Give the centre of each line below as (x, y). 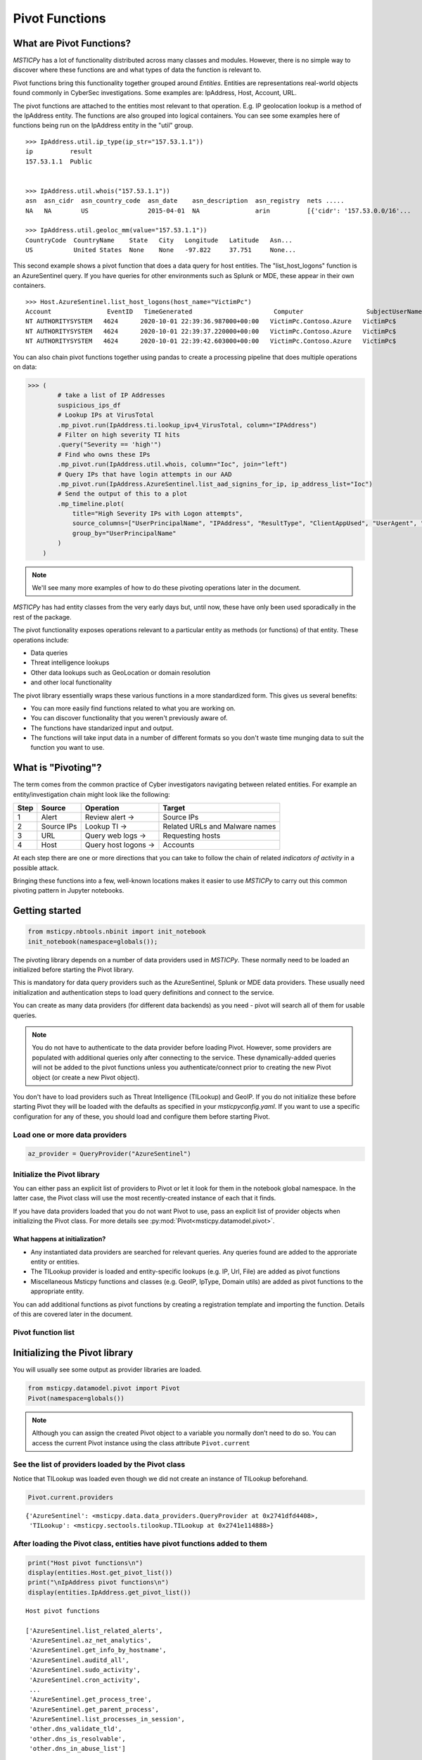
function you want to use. (68, 748)
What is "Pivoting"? (57, 768)
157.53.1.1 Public (59, 161)
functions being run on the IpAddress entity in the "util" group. (103, 125)
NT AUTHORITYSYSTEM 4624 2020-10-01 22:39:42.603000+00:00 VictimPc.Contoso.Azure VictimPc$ (211, 341)
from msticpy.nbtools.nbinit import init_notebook (117, 932)
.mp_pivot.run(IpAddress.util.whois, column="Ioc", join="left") (172, 464)
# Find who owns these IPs (104, 454)
